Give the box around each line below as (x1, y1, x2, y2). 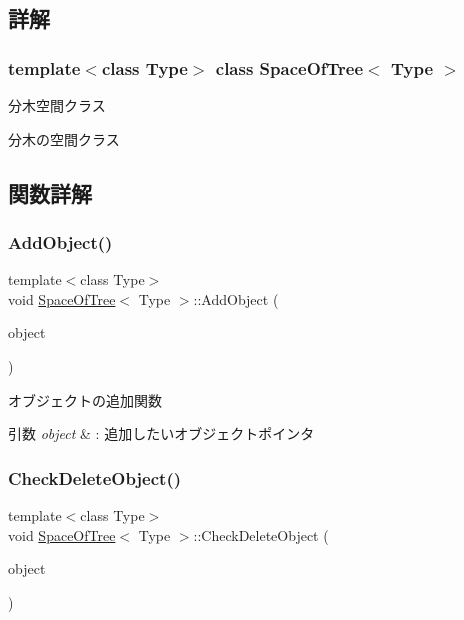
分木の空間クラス (8, 128, 120, 149)
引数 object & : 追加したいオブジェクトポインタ (8, 423, 315, 444)
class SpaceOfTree (215, 55, 364, 80)
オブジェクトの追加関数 (8, 389, 162, 410)
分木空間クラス (8, 95, 106, 115)
